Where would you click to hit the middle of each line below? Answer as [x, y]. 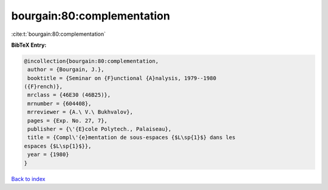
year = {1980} [48, 154]
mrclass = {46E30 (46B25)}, [69, 95]
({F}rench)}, [43, 87]
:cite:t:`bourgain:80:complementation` [59, 34]
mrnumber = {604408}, [60, 103]
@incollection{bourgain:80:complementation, [91, 61]
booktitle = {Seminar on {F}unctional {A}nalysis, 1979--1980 [122, 78]
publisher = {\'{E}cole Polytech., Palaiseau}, [100, 129]
